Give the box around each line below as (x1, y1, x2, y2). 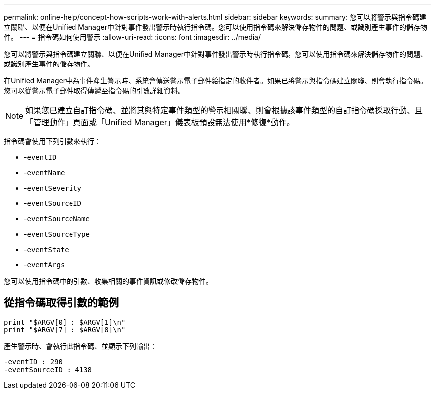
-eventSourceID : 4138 (4, 365, 92, 374)
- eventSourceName (24, 214, 90, 223)
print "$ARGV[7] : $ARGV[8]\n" (4, 326, 126, 334)
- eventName (24, 168, 65, 177)
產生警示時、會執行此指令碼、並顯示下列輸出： (4, 341, 157, 350)
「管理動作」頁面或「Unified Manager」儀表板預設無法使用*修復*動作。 (25, 117, 294, 127)
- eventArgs (24, 261, 65, 269)
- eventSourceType (24, 230, 90, 238)
